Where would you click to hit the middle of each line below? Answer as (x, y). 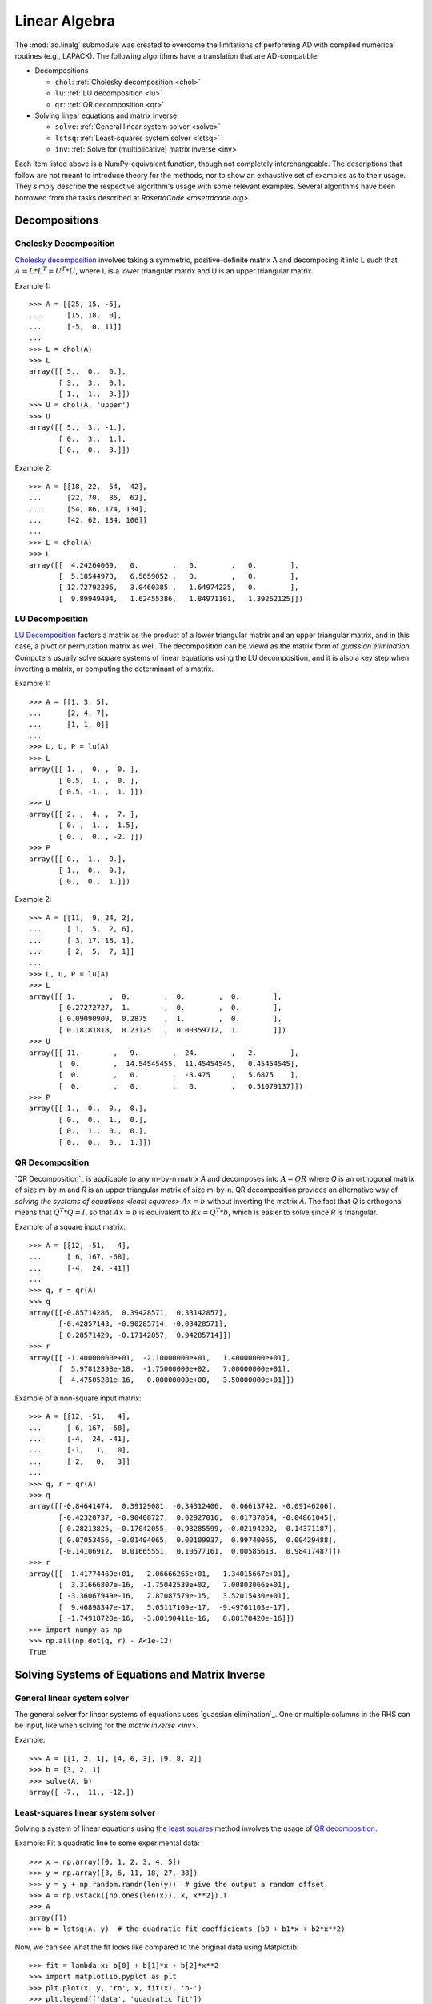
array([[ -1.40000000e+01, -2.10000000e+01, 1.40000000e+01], (160, 1358)
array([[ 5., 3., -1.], (78, 428)
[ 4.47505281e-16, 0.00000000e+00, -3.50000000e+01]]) (177, 1380)
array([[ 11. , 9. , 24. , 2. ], (164, 1053)
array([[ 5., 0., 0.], (78, 372)
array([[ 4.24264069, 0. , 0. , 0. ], (164, 565)
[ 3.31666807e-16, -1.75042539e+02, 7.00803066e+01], (175, 1585)
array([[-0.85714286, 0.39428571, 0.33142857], (128, 1313)
